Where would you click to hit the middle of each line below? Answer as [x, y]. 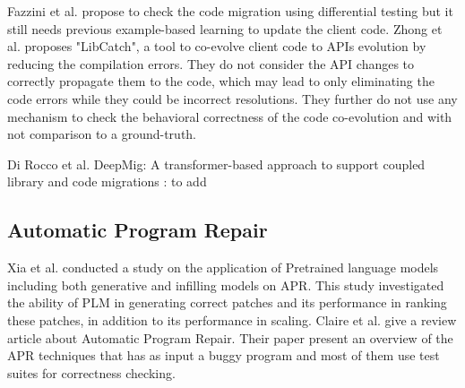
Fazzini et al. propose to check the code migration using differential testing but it [230, 11]
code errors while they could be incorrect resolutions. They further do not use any [232, 98]
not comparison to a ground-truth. [102, 134]
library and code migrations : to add [107, 181]
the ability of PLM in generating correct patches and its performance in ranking [227, 302]
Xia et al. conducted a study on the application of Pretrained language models [223, 267]
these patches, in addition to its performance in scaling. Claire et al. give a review [232, 319]
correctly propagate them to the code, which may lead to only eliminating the [221, 81]
